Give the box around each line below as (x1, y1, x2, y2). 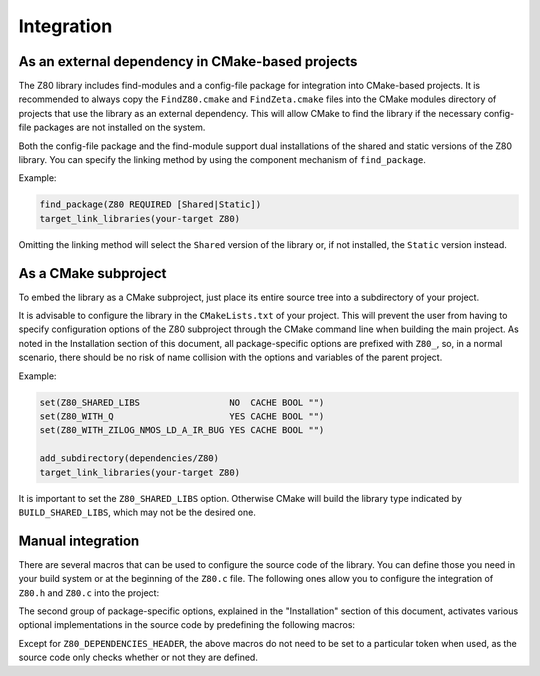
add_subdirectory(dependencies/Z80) (39, 453, 220, 464)
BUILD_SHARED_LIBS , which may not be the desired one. (18, 506, 257, 518)
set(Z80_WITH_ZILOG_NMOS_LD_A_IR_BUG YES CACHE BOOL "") (39, 425, 325, 436)
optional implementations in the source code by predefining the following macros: (18, 619, 355, 631)
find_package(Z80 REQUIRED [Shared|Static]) (39, 199, 262, 210)
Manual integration (18, 532, 140, 549)
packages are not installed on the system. (33, 121, 206, 134)
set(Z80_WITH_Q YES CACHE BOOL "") (39, 411, 325, 422)
